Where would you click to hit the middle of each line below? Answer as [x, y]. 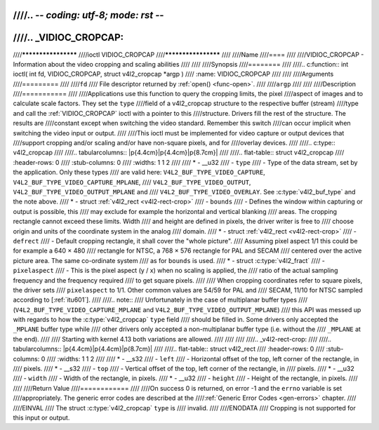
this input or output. [41, 417]
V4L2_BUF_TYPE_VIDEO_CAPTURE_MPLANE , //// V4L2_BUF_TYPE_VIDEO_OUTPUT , [132, 182]
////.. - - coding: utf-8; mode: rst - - [88, 15]
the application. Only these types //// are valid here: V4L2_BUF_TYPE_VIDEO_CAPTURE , [139, 173]
